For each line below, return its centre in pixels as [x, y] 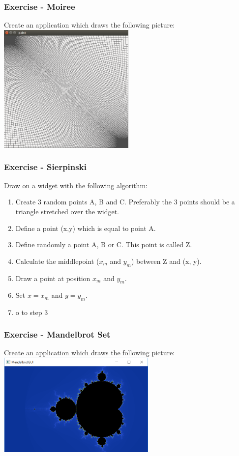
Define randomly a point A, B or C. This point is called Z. [104, 244]
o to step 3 [32, 312]
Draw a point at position [53, 278]
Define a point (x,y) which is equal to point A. [86, 228]
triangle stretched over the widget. [67, 211]
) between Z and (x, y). [166, 261]
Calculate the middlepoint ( [57, 261]
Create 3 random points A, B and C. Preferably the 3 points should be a [125, 202]
